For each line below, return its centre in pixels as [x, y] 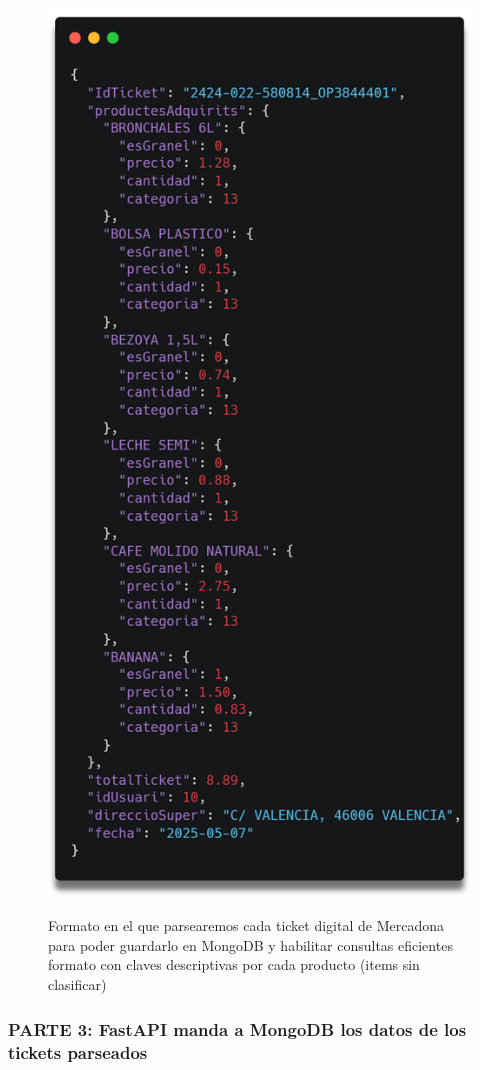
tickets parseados [78, 1051]
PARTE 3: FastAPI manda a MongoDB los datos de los [237, 1028]
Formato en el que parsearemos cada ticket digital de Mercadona [246, 925]
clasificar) [77, 984]
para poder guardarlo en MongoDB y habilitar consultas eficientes [250, 944]
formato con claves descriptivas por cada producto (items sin [234, 964]
